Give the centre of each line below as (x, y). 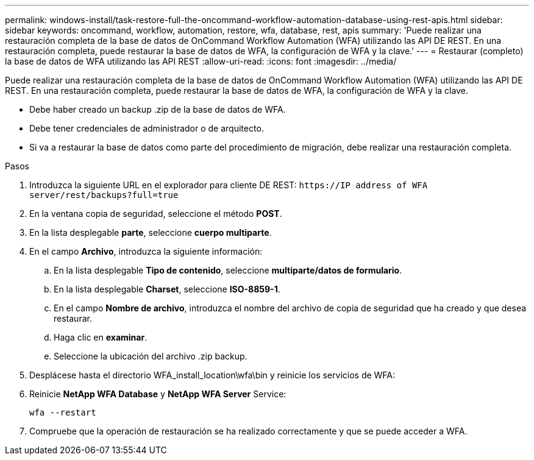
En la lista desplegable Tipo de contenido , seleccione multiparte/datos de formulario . (228, 270)
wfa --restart (63, 412)
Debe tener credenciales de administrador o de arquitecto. (147, 128)
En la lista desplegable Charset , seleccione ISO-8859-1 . (167, 289)
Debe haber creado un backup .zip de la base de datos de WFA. (158, 109)
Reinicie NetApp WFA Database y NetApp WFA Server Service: (158, 394)
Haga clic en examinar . (101, 337)
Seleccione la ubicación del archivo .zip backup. (151, 356)
